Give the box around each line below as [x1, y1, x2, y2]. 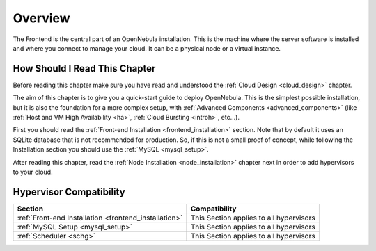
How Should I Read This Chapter [13, 63, 156, 74]
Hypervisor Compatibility [13, 186, 125, 197]
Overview [13, 10, 70, 26]
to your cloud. [13, 168, 53, 176]
